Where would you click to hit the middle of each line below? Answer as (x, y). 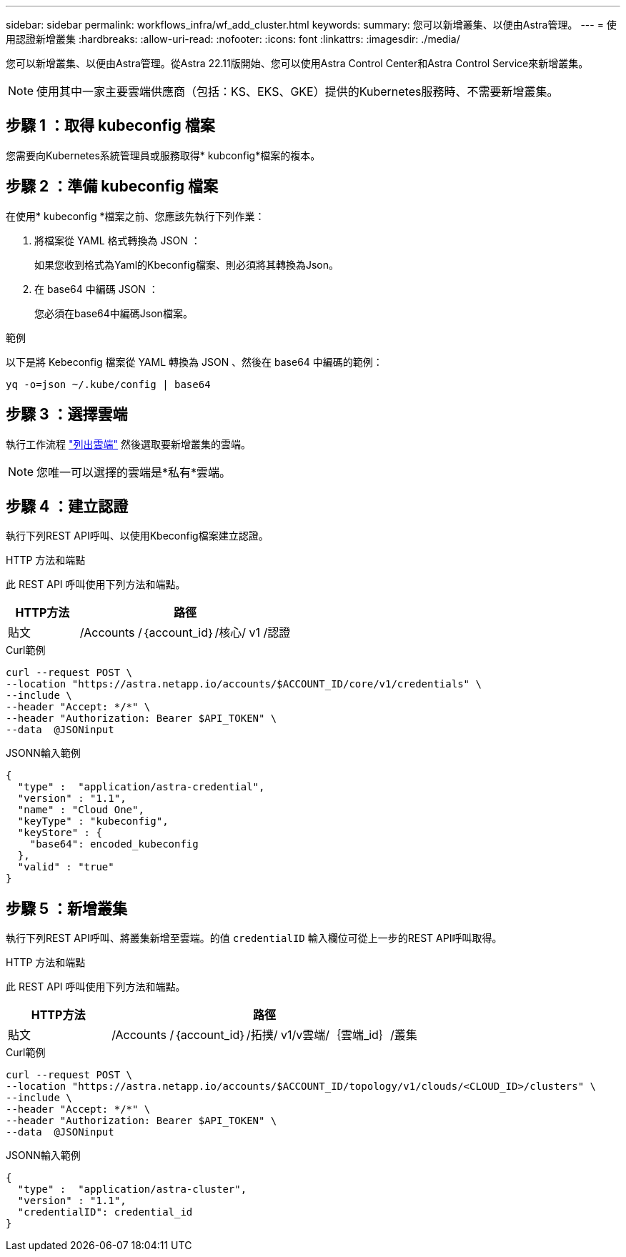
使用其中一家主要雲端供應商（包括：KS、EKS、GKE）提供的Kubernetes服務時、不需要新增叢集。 (298, 91)
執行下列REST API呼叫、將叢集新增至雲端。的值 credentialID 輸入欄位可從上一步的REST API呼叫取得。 (254, 938)
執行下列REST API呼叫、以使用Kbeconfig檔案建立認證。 (137, 536)
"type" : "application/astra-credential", (141, 787)
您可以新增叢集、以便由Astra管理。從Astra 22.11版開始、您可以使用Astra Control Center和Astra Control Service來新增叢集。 (297, 63)
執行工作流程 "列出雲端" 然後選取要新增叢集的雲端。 (128, 444)
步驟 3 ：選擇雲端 (67, 414)
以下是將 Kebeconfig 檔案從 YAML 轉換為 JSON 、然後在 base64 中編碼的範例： (194, 362)
